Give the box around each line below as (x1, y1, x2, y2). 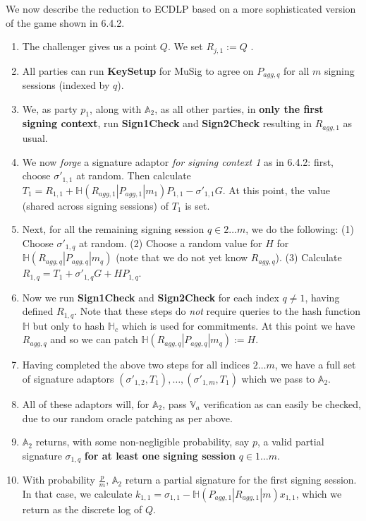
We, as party (22, 101, 78, 116)
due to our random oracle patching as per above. (22, 410, 233, 425)
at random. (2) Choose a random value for (78, 235, 262, 250)
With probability (22, 472, 95, 487)
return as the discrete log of (22, 501, 142, 516)
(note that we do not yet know (116, 250, 248, 265)
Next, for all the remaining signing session (22, 222, 205, 236)
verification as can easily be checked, (203, 396, 361, 411)
